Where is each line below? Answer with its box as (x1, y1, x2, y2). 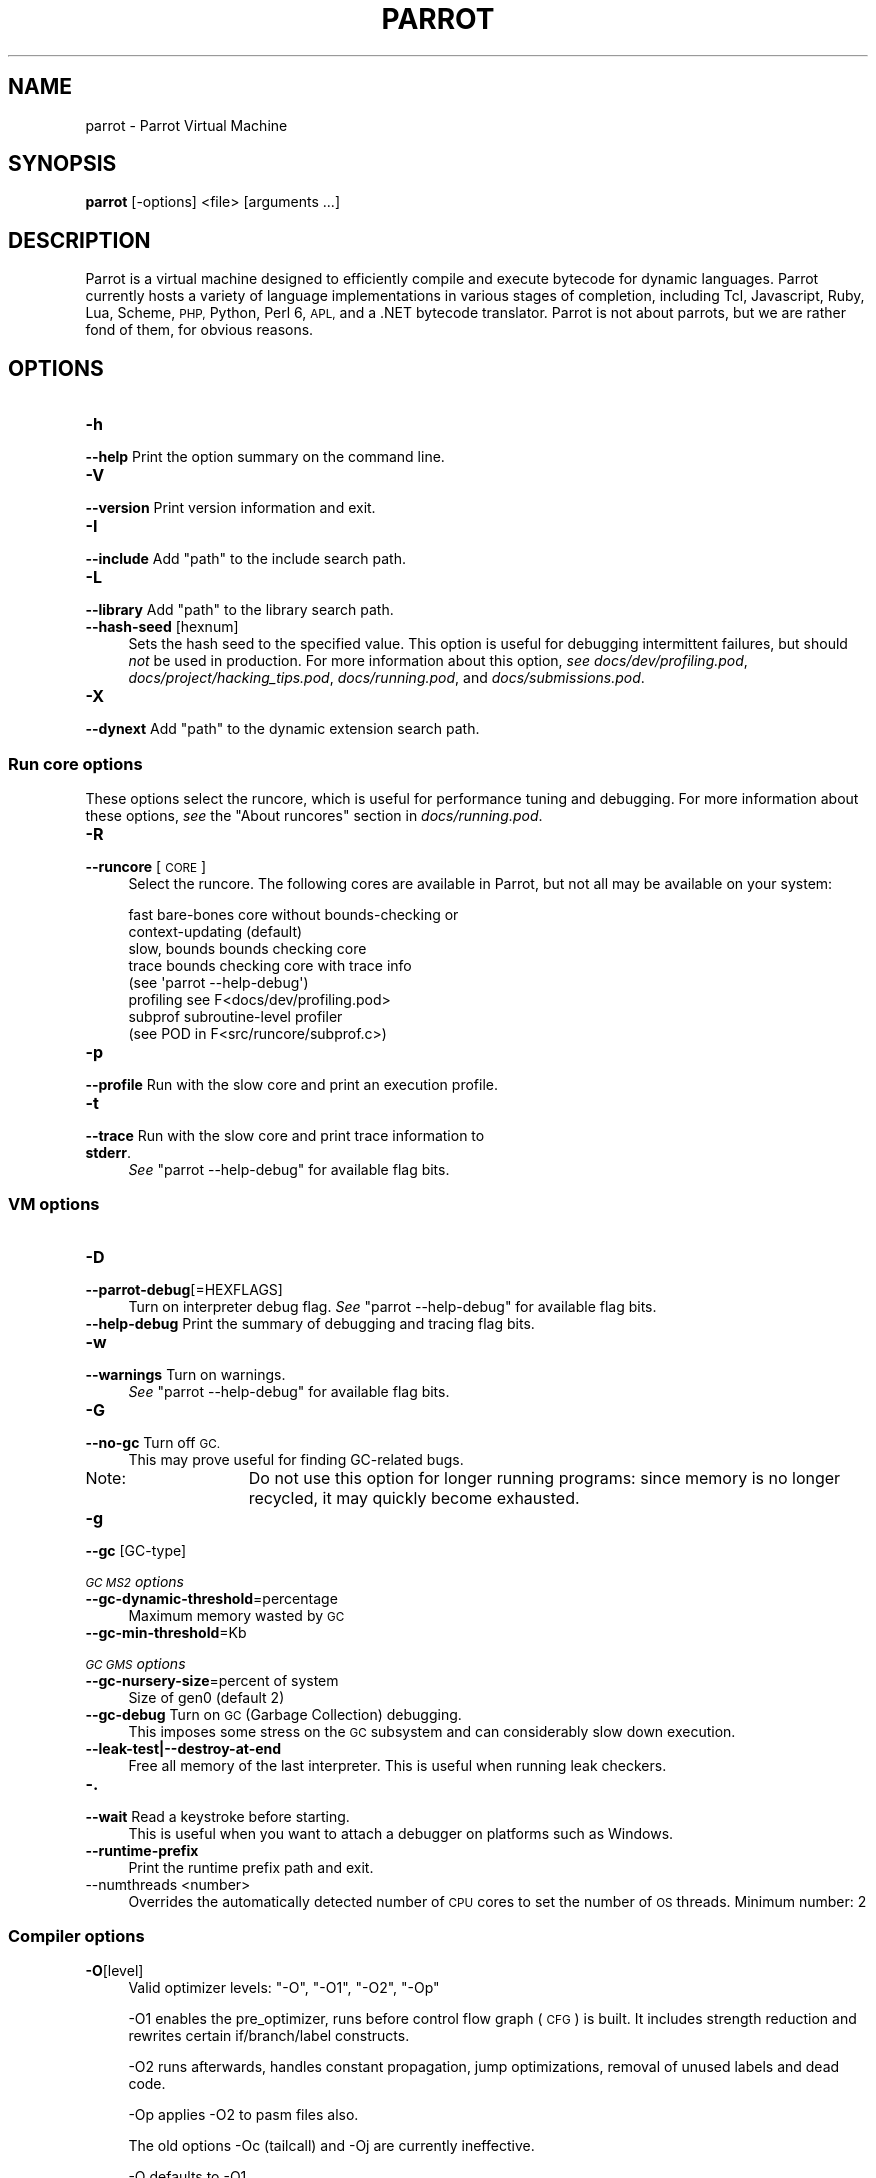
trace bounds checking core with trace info (128, 956, 412, 974)
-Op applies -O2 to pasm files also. (128, 2106, 359, 2124)
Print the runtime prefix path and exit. (128, 1858, 374, 1876)
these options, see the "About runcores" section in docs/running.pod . (85, 806, 543, 824)
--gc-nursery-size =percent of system (85, 1671, 339, 1689)
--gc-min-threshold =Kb (85, 1623, 247, 1641)
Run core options (8, 753, 143, 774)
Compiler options (8, 1926, 145, 1946)
